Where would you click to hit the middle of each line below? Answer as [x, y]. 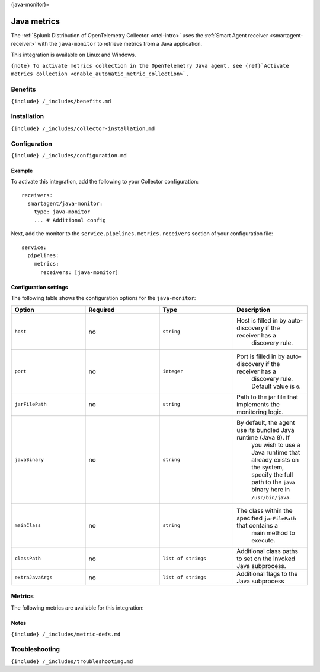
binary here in [271, 489]
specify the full [272, 474]
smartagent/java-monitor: [65, 204]
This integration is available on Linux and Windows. [73, 55]
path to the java [273, 482]
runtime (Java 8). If [263, 437]
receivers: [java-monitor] [79, 272]
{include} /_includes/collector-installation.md [83, 128]
